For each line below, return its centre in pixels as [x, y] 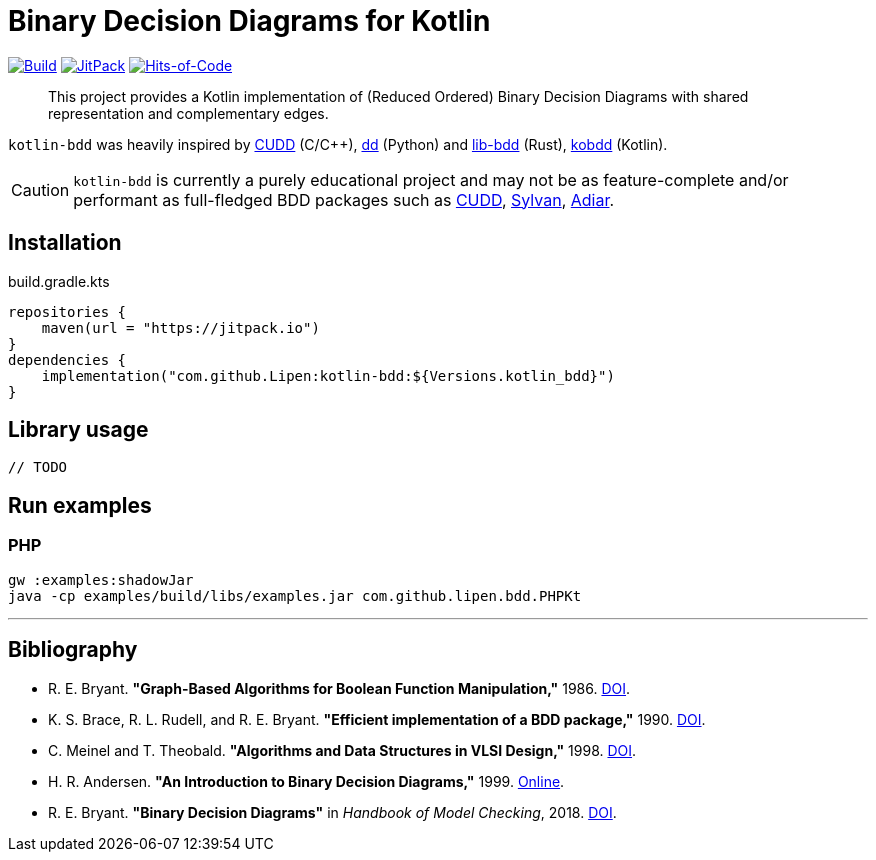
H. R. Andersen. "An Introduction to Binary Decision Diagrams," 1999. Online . [306, 781]
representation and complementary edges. [188, 113]
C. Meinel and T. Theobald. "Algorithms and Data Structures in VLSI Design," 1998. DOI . [342, 750]
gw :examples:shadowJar [101, 579]
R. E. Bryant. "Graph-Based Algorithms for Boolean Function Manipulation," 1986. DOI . [339, 688]
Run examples [80, 505]
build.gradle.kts [59, 281]
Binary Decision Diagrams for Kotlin [249, 21]
